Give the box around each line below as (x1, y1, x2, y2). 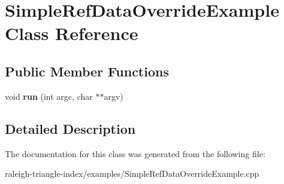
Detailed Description (5, 119, 136, 137)
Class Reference (5, 21, 138, 45)
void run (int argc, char (5, 90, 93, 102)
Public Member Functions (5, 62, 169, 80)
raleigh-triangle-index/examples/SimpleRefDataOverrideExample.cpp (5, 167, 259, 180)
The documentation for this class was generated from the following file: (5, 147, 265, 160)
